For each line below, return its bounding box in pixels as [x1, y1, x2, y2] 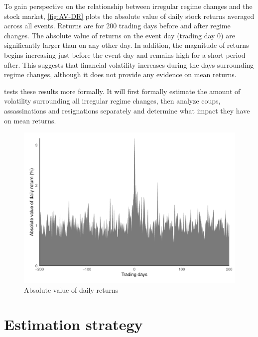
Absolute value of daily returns [24, 285, 119, 295]
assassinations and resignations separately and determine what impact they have [4, 105, 250, 115]
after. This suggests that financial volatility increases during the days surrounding [4, 59, 254, 70]
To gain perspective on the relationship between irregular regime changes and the [4, 1, 253, 11]
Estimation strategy [4, 314, 143, 335]
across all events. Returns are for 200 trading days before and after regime [4, 20, 231, 31]
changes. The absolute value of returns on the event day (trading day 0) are [4, 30, 235, 40]
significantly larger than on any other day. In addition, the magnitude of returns [4, 40, 249, 50]
